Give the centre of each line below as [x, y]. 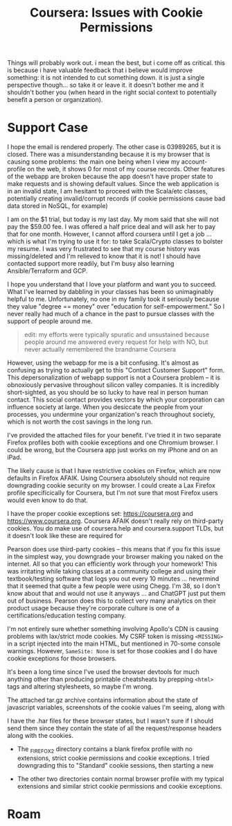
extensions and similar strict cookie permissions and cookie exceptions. [120, 786]
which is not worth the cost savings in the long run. [80, 422]
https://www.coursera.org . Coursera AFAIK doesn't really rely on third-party [115, 521]
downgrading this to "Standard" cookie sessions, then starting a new [115, 765]
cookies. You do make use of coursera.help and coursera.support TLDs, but [115, 528]
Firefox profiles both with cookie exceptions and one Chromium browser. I [113, 442]
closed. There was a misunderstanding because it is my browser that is [109, 155]
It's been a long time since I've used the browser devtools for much [103, 672]
